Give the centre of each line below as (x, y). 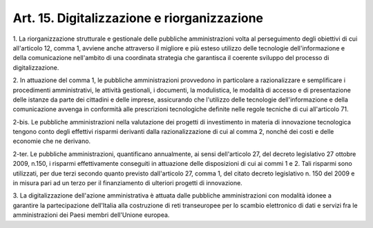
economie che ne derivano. (52, 141)
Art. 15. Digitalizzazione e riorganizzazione (138, 18)
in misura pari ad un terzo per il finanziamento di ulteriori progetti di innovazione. (128, 183)
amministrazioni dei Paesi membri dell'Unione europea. (91, 215)
